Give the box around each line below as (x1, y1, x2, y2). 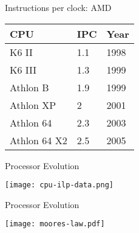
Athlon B (10, 80, 49, 94)
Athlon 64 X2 (10, 133, 67, 147)
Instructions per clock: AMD (5, 1, 112, 13)
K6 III (10, 62, 37, 77)
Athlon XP (10, 97, 56, 112)
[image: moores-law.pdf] (5, 220, 105, 229)
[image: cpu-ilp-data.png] (5, 181, 114, 190)
